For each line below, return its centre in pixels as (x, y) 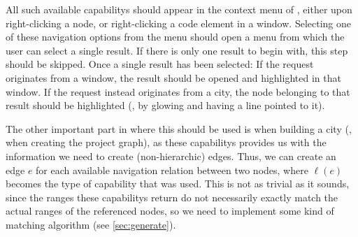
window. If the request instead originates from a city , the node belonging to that (178, 91)
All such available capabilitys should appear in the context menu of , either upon (179, 9)
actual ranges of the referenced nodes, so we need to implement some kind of (170, 211)
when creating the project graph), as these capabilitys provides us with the (166, 142)
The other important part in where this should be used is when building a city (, (179, 128)
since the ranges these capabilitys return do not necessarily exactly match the (172, 197)
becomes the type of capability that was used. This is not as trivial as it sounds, (178, 184)
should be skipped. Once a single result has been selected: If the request (160, 64)
